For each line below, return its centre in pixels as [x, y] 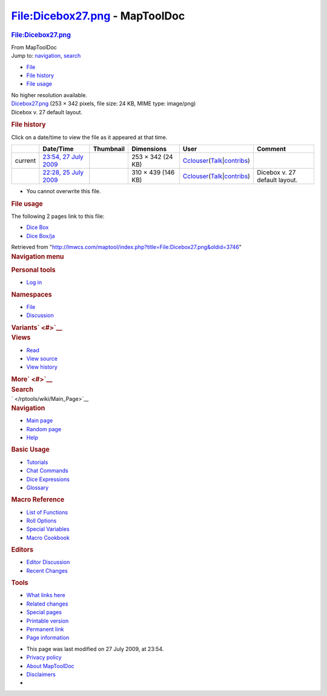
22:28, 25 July [63, 172]
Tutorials [37, 462]
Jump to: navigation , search [46, 56]
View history [42, 367]
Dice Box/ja [41, 236]
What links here [46, 595]
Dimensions [149, 149]
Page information [48, 638]
